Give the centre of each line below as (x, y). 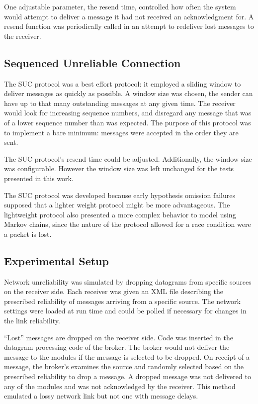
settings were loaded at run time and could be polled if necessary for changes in (125, 311)
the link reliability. (32, 321)
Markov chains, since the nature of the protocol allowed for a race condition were (128, 224)
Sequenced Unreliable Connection (92, 62)
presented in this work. (39, 178)
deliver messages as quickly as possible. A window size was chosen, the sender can (129, 93)
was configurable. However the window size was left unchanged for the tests (119, 168)
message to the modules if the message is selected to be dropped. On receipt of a (127, 356)
